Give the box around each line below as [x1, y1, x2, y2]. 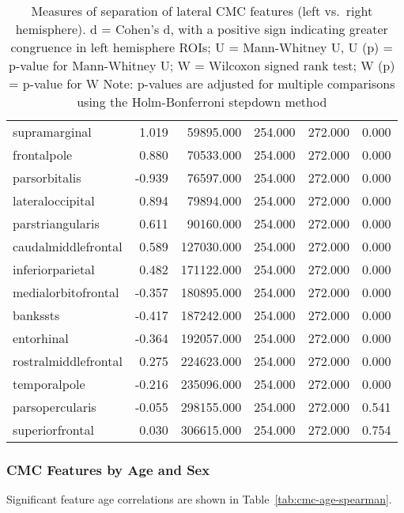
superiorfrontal [13, 421, 94, 439]
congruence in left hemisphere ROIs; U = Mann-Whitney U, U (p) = [10, 38, 394, 56]
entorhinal [13, 329, 69, 347]
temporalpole [13, 375, 85, 393]
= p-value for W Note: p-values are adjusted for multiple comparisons [9, 74, 395, 92]
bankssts [13, 306, 60, 324]
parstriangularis [13, 214, 100, 232]
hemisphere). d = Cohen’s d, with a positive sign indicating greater [15, 20, 388, 38]
